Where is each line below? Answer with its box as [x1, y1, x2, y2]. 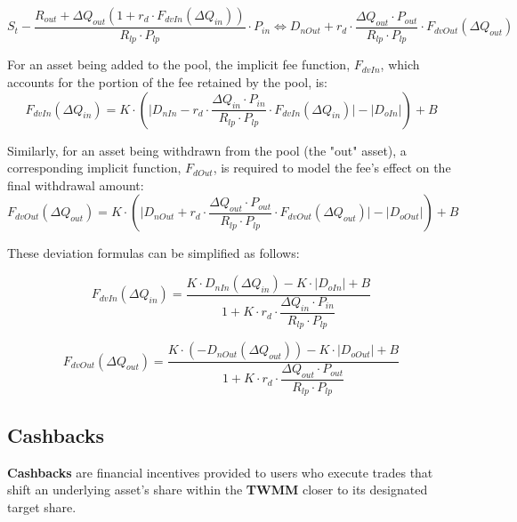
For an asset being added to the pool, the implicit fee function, [7, 55, 351, 74]
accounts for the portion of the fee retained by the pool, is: [7, 73, 328, 92]
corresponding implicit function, [7, 158, 182, 177]
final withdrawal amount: [7, 175, 144, 194]
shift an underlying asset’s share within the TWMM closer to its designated [7, 480, 428, 499]
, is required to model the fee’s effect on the [213, 158, 451, 177]
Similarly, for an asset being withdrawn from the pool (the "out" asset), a [7, 141, 407, 159]
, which [380, 55, 420, 74]
